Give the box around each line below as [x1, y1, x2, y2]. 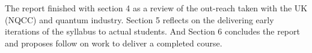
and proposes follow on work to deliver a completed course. [5, 36, 222, 49]
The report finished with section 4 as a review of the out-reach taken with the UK [5, 2, 308, 14]
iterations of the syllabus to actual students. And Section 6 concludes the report [5, 25, 300, 38]
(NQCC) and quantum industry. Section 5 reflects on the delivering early [5, 13, 274, 26]
